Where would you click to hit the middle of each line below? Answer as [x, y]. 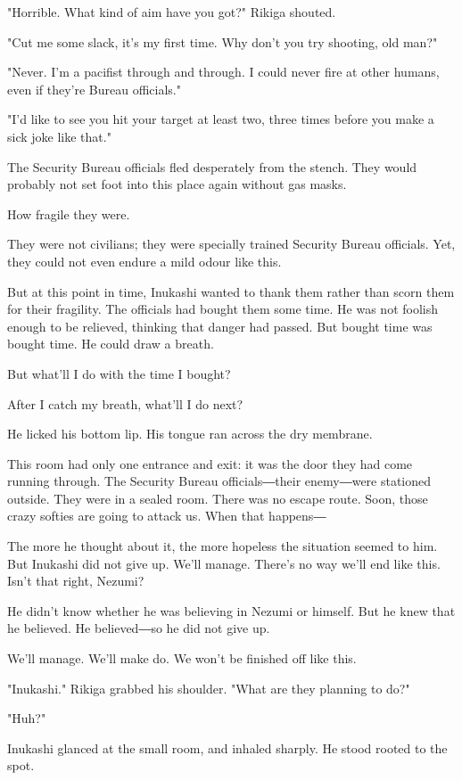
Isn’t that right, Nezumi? [76, 581]
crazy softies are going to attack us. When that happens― [167, 516]
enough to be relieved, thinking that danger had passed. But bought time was [220, 326]
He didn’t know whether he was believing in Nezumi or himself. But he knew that [231, 610]
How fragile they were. [69, 213]
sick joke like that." [59, 136]
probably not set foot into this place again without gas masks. [177, 184]
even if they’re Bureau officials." [94, 89]
